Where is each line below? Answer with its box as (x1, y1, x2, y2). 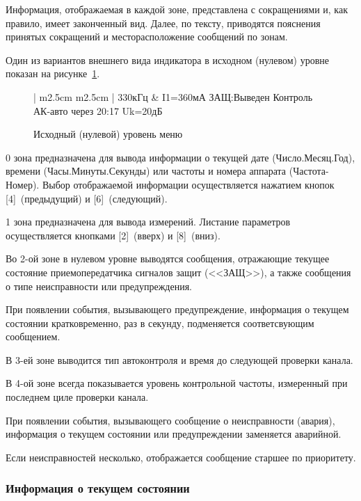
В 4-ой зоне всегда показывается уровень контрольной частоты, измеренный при (6, 376, 348, 390)
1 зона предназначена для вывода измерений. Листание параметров (6, 214, 291, 229)
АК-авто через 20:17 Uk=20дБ (33, 103, 163, 118)
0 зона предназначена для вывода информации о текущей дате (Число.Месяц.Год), (6, 150, 355, 164)
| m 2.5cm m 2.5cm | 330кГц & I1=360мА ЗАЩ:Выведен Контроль (33, 89, 313, 104)
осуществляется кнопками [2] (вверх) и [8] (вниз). (6, 228, 220, 242)
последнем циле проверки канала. (6, 390, 149, 404)
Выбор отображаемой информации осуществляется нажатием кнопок (42, 177, 335, 191)
